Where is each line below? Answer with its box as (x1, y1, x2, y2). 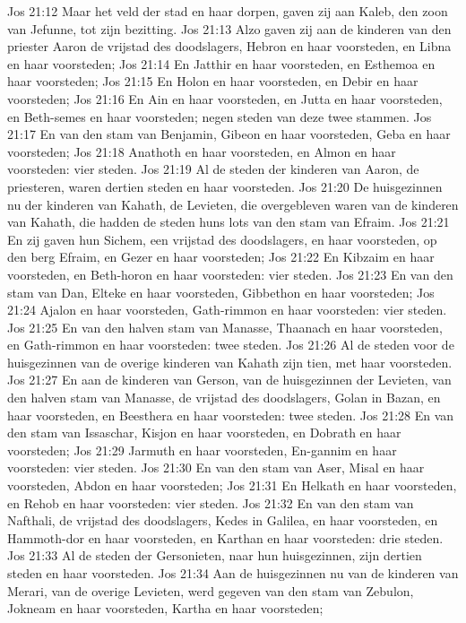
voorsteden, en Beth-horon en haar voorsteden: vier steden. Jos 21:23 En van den (7, 264, 453, 283)
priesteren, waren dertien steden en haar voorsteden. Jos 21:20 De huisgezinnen (7, 177, 443, 195)
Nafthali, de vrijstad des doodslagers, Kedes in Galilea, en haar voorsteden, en (7, 511, 438, 530)
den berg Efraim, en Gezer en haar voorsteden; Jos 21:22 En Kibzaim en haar (7, 247, 435, 266)
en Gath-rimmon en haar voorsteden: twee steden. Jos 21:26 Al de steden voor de (7, 335, 454, 354)
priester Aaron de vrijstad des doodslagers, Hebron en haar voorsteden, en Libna (7, 37, 452, 56)
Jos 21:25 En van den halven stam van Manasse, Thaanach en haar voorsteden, (7, 317, 443, 336)
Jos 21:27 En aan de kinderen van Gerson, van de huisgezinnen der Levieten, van (7, 370, 452, 389)
